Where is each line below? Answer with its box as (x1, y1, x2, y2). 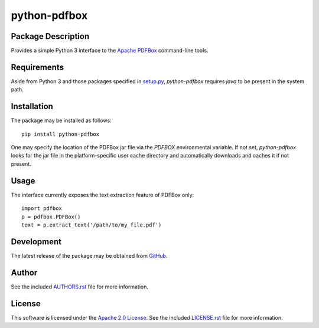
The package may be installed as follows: (11, 117, 112, 124)
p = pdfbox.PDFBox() (21, 213, 81, 220)
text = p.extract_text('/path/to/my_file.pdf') (21, 221, 162, 228)
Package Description (11, 31, 90, 41)
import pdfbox (21, 205, 62, 212)
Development (11, 237, 62, 247)
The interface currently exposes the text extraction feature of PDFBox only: (11, 191, 194, 198)
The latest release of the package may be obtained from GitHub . (11, 252, 168, 259)
